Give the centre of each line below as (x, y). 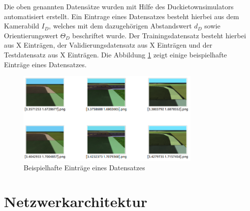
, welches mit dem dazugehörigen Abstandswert (120, 26)
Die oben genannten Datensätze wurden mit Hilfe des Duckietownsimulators (119, 6)
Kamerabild (22, 26)
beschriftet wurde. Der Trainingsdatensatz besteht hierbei (159, 35)
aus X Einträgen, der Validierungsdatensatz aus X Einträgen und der (108, 45)
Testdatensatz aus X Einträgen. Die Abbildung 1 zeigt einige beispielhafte (116, 54)
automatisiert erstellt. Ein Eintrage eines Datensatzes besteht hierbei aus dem (122, 16)
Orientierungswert (31, 35)
